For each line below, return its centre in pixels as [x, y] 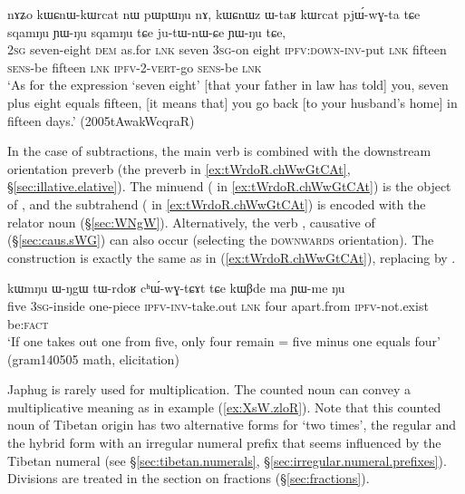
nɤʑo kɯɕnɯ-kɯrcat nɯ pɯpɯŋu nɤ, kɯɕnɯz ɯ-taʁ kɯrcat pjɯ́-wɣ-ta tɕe [214, 14]
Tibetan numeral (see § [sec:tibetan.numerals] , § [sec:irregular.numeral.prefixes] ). [227, 460]
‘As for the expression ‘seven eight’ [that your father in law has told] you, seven [228, 85]
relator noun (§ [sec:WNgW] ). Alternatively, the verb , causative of [191, 222]
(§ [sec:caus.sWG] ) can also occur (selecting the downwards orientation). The [221, 240]
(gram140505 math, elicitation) [93, 358]
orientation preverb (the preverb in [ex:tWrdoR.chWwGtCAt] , [179, 168]
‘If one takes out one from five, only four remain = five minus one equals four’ [224, 341]
